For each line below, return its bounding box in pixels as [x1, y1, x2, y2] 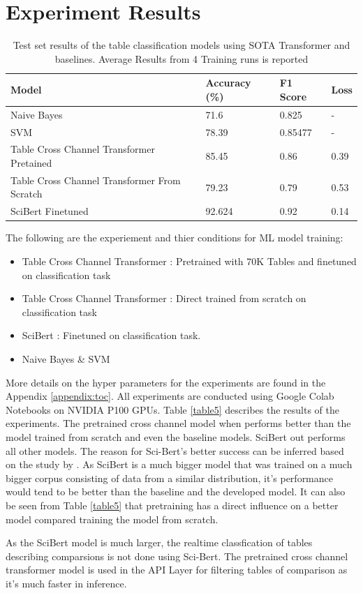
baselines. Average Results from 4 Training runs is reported [54, 51, 309, 66]
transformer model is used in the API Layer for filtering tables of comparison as [6, 562, 348, 577]
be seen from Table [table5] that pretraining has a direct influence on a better [6, 497, 339, 512]
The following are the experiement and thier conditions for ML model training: [6, 230, 343, 245]
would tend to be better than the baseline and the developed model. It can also [6, 484, 346, 499]
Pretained [10, 156, 52, 170]
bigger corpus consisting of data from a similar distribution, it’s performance [6, 470, 333, 485]
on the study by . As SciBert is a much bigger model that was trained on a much [6, 457, 353, 472]
